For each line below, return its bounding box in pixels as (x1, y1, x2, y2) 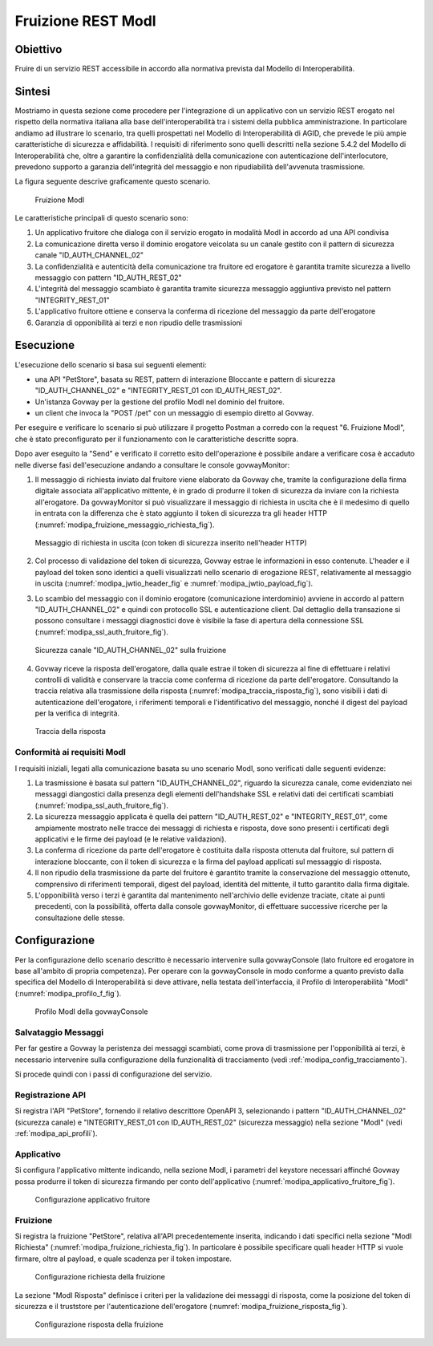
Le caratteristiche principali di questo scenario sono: (14, 213, 188, 223)
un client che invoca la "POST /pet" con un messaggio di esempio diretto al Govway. (34, 408, 314, 418)
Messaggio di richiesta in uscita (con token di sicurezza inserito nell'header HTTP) (34, 537, 308, 547)
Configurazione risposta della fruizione (34, 1320, 164, 1329)
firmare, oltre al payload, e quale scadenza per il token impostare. (14, 1254, 233, 1263)
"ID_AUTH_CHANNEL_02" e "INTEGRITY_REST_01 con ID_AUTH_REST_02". (34, 386, 282, 395)
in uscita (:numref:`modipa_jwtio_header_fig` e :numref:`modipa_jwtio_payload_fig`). (34, 578, 314, 589)
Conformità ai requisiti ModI (14, 747, 126, 758)
